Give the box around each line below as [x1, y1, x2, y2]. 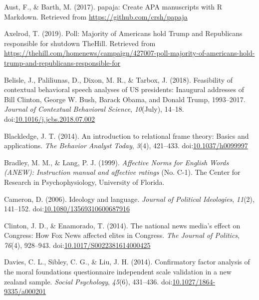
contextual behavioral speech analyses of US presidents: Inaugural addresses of [4, 84, 245, 95]
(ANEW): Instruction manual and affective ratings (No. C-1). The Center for [4, 167, 241, 177]
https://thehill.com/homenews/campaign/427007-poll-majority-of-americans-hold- [4, 48, 255, 58]
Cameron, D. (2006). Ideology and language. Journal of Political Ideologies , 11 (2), [4, 193, 255, 204]
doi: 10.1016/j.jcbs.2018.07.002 [4, 113, 95, 124]
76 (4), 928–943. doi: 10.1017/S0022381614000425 [4, 239, 151, 250]
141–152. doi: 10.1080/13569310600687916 [4, 203, 130, 214]
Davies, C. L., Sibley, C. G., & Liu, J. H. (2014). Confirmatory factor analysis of [4, 256, 250, 267]
